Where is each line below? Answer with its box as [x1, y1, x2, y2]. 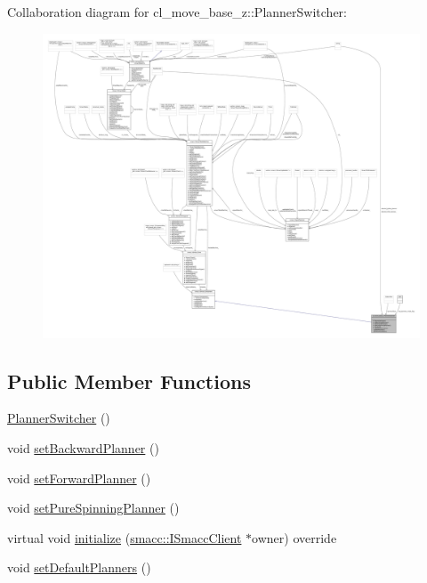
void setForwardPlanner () [7, 468, 151, 487]
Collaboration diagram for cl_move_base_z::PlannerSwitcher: [7, 3, 348, 20]
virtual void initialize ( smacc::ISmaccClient [7, 528, 242, 547]
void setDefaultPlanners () [7, 558, 151, 577]
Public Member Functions [7, 367, 251, 394]
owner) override [252, 528, 337, 547]
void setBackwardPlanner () [7, 439, 159, 457]
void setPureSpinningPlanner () [7, 498, 180, 517]
